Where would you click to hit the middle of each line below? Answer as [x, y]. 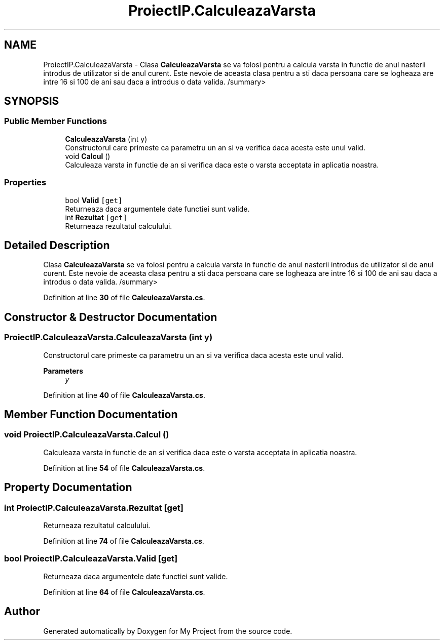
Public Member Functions [55, 121]
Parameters [63, 371]
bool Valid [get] [94, 200]
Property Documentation [68, 488]
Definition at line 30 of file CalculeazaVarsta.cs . [124, 298]
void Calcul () [88, 156]
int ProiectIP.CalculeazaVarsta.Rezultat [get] [94, 508]
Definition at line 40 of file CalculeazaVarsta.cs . [124, 395]
